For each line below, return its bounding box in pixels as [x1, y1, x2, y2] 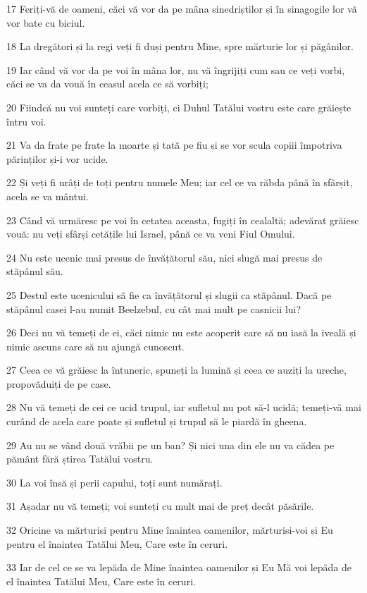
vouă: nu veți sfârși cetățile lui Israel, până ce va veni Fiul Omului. [6, 226, 295, 241]
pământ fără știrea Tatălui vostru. [6, 451, 154, 466]
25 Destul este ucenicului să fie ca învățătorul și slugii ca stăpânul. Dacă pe [6, 287, 332, 302]
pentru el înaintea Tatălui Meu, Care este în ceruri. [6, 536, 228, 551]
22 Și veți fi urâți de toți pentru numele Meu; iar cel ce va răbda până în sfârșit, [6, 175, 353, 190]
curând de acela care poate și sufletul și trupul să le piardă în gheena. [6, 414, 307, 429]
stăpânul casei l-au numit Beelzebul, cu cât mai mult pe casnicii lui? [6, 301, 301, 316]
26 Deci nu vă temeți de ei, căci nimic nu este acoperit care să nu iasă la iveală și [6, 325, 356, 340]
